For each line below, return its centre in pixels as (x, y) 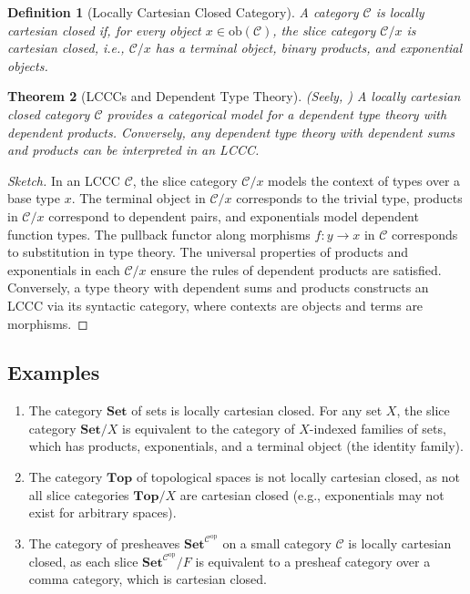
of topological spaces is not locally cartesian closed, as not (298, 477)
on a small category (277, 543)
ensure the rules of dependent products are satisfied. (296, 269)
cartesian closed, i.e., (66, 48)
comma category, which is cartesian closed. (148, 579)
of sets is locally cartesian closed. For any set (257, 410)
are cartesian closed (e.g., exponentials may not (312, 494)
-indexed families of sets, (378, 428)
